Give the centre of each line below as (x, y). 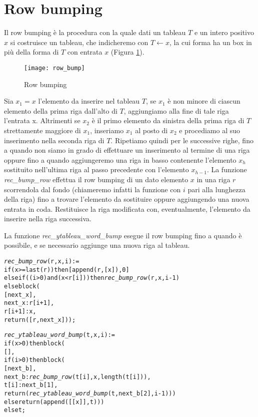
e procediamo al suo (210, 130)
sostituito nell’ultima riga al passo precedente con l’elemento (96, 169)
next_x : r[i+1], (29, 303)
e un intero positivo (224, 32)
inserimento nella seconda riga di (54, 140)
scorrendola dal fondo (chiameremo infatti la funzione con (92, 189)
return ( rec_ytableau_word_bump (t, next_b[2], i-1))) (90, 393)
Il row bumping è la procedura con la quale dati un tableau (95, 32)
